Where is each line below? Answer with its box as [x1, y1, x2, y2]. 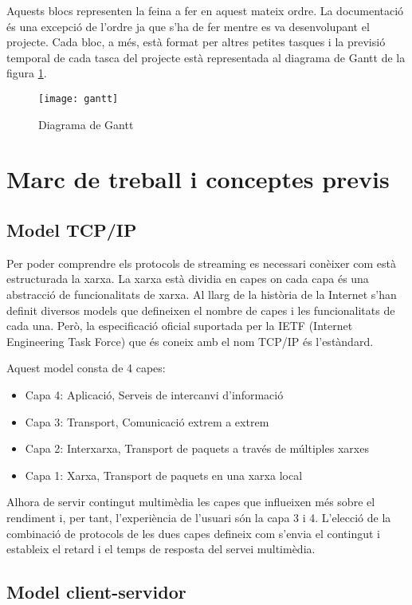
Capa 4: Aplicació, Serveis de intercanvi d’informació [25, 386, 284, 403]
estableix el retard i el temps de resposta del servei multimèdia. [6, 540, 316, 557]
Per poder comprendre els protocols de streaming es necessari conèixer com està [6, 254, 397, 271]
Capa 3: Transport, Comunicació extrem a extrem [25, 413, 269, 430]
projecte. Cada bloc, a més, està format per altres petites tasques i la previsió [6, 33, 386, 50]
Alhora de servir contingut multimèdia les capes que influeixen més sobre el [6, 493, 375, 510]
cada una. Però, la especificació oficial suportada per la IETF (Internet [6, 317, 353, 334]
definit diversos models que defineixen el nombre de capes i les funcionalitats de [6, 301, 395, 318]
